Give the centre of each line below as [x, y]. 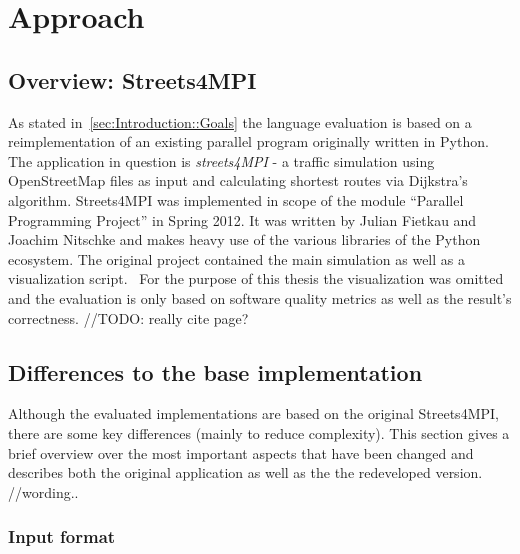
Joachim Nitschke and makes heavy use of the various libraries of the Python [244, 239]
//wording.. [43, 491]
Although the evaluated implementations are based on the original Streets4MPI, [253, 413]
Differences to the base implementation [215, 371]
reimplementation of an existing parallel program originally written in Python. [248, 141]
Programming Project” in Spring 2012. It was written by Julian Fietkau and [242, 219]
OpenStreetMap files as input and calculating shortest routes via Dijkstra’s [238, 180]
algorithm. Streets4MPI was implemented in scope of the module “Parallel [236, 199]
